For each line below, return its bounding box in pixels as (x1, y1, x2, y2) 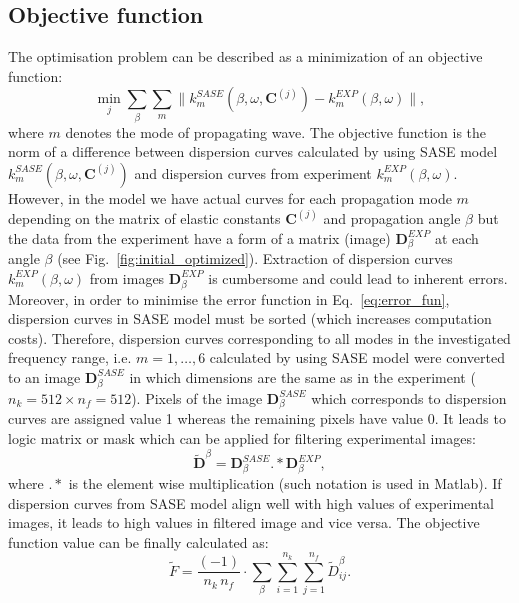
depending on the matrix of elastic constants (8, 207, 281, 228)
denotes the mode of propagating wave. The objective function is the (65, 121, 487, 142)
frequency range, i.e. (8, 347, 132, 368)
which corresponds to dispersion (311, 387, 507, 408)
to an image (8, 366, 81, 387)
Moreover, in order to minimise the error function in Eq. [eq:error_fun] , (8, 288, 450, 309)
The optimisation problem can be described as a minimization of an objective (8, 46, 483, 67)
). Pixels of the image (131, 387, 263, 408)
